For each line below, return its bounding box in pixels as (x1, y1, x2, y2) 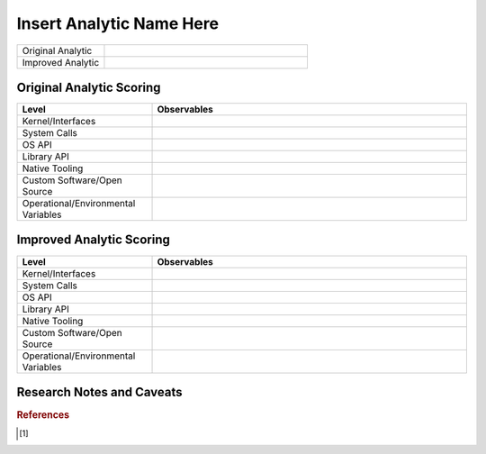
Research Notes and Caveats (16, 385, 184, 400)
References (16, 409, 70, 422)
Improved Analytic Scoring (16, 232, 170, 248)
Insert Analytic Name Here (16, 14, 220, 33)
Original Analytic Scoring (16, 79, 161, 95)
